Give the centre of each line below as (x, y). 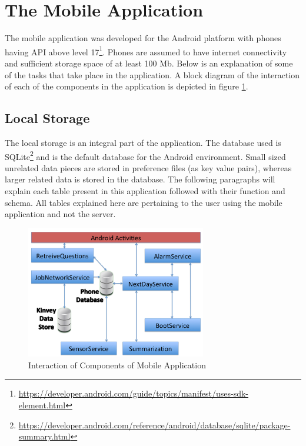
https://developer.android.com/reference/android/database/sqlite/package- (154, 425)
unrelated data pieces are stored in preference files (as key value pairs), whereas (148, 167)
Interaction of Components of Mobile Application (117, 365)
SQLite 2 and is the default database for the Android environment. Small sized (145, 155)
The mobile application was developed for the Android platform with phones (143, 38)
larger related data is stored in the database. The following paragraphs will (140, 179)
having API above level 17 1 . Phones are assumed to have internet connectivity (146, 51)
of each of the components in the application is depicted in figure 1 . (127, 86)
